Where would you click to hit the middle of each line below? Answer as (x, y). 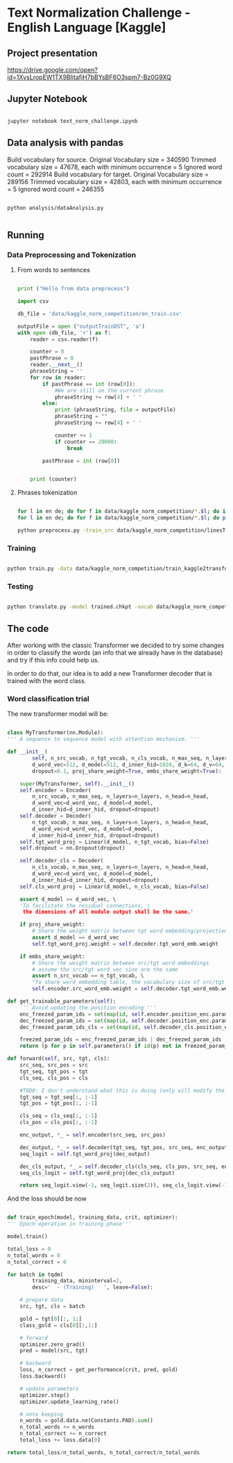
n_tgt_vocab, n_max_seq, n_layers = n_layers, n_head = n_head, (121, 822)
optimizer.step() (45, 1395)
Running (26, 235)
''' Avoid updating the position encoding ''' (88, 1008)
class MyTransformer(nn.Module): (55, 733)
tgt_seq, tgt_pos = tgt (54, 1071)
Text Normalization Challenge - (99, 13)
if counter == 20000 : (86, 442)
